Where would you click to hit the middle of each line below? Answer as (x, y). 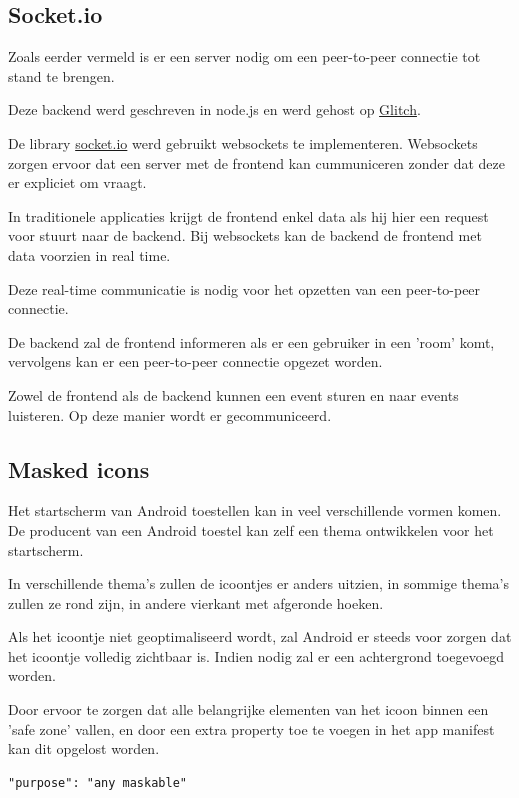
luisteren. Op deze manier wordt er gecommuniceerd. (170, 414)
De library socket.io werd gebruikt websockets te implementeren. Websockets (243, 142)
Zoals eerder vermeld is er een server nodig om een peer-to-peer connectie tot (244, 56)
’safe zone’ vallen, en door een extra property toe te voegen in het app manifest (251, 728)
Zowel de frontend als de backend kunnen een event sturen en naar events (233, 394)
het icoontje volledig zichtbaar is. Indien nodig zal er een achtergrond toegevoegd (256, 655)
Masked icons (79, 468)
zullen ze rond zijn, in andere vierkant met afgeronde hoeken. (196, 602)
